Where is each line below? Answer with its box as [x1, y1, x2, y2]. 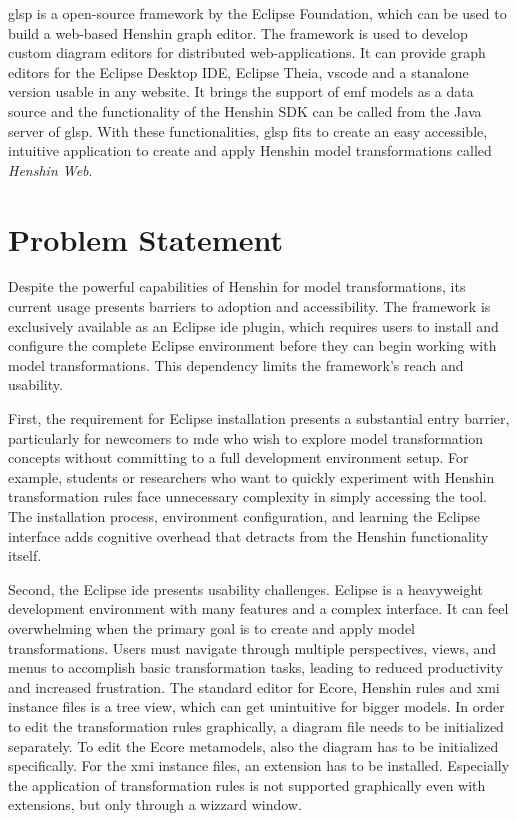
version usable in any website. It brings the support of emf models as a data [8, 81, 474, 102]
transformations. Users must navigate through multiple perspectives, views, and [8, 637, 497, 658]
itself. [8, 545, 42, 566]
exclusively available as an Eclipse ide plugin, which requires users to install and [8, 315, 499, 336]
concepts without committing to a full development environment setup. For [8, 447, 469, 468]
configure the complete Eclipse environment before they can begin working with [8, 335, 497, 356]
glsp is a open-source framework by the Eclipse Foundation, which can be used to [8, 3, 507, 23]
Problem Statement [8, 218, 283, 259]
